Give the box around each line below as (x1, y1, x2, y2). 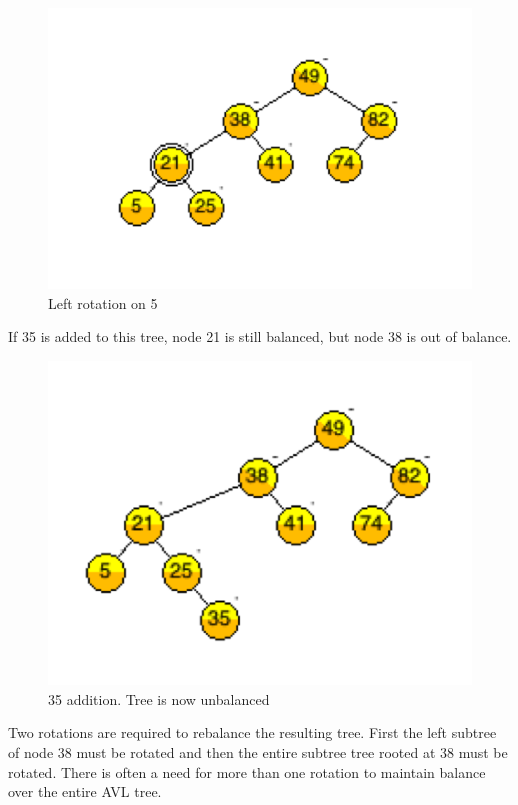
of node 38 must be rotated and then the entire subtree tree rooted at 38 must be (8, 741, 508, 762)
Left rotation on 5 (48, 292, 158, 313)
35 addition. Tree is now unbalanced (48, 688, 270, 709)
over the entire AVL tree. (8, 781, 162, 802)
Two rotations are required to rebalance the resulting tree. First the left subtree (8, 722, 497, 743)
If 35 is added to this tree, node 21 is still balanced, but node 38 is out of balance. (8, 326, 512, 347)
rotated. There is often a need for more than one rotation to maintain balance (8, 761, 486, 782)
